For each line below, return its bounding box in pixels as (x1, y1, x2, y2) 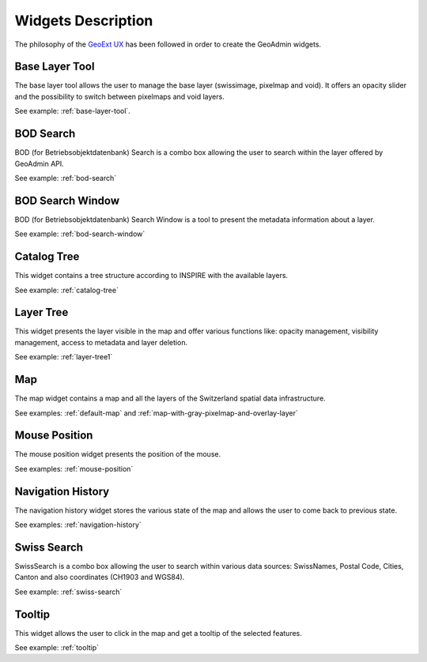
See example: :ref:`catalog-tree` (14, 285, 119, 295)
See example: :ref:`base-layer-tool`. (14, 107, 130, 116)
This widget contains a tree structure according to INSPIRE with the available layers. (14, 271, 289, 280)
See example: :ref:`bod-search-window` (14, 229, 145, 239)
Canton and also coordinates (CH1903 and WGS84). (14, 573, 185, 582)
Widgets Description (14, 12, 153, 29)
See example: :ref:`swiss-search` (14, 587, 123, 596)
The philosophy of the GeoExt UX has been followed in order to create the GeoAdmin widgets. (14, 39, 322, 49)
